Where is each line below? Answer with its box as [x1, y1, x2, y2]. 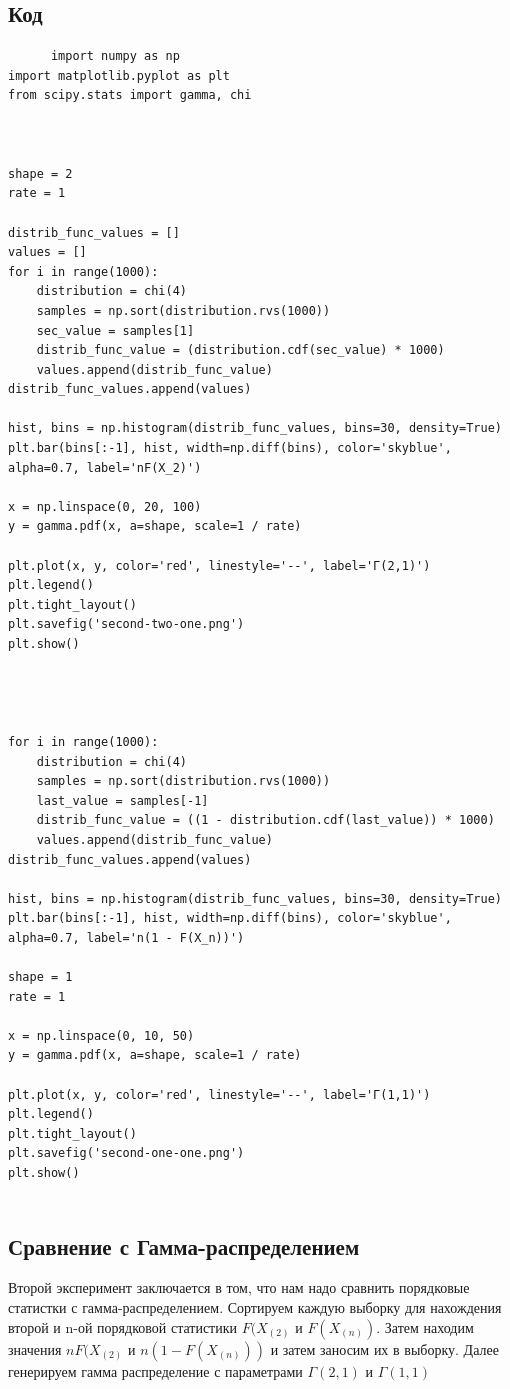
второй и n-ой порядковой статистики [8, 1316, 238, 1337]
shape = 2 [8, 166, 73, 181]
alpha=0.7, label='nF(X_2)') [8, 460, 202, 475]
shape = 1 [8, 970, 73, 985]
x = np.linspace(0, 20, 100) [8, 499, 202, 514]
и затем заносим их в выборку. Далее [270, 1338, 499, 1359]
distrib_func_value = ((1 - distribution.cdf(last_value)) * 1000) [36, 813, 495, 828]
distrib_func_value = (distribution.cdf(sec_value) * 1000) [36, 343, 445, 358]
